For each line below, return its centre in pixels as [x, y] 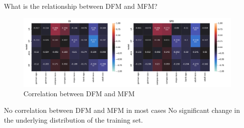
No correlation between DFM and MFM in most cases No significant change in [122, 110]
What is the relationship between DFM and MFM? [81, 6]
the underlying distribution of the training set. [74, 119]
